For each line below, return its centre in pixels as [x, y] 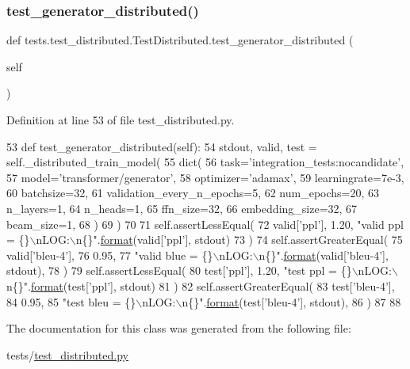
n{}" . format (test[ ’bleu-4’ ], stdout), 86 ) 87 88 [291, 301]
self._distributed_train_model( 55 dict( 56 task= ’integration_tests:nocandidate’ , [205, 162]
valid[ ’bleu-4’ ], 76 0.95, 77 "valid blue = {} [110, 255]
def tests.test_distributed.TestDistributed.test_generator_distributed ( [180, 40]
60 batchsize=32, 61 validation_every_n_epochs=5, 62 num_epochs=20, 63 [193, 193]
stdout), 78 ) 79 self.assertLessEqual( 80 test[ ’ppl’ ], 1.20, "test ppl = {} [179, 270]
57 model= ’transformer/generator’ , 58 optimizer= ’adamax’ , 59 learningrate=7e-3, [205, 177]
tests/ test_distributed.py [67, 354]
